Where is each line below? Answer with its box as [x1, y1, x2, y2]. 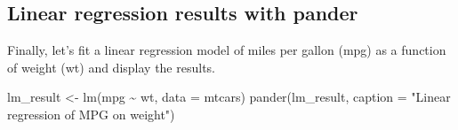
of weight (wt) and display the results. [7, 57, 215, 76]
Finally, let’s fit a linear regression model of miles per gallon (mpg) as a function [7, 41, 446, 59]
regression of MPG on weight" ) [7, 104, 175, 123]
